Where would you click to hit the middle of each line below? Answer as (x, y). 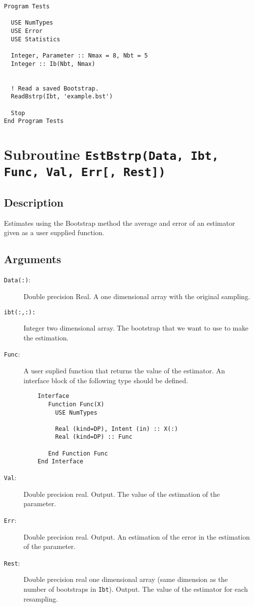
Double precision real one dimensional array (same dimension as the (126, 579)
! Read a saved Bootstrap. (55, 88)
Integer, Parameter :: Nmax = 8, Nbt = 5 (79, 55)
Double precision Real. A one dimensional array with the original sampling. (137, 296)
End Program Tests (34, 121)
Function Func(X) (76, 404)
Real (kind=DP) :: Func (94, 437)
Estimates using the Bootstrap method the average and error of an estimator (120, 223)
